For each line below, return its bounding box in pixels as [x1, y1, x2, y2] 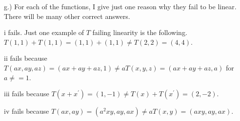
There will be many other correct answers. [4, 11, 130, 21]
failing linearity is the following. [92, 27, 187, 37]
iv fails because [4, 106, 49, 116]
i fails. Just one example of [4, 27, 84, 37]
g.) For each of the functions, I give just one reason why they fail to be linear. [4, 1, 237, 11]
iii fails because [4, 88, 49, 99]
